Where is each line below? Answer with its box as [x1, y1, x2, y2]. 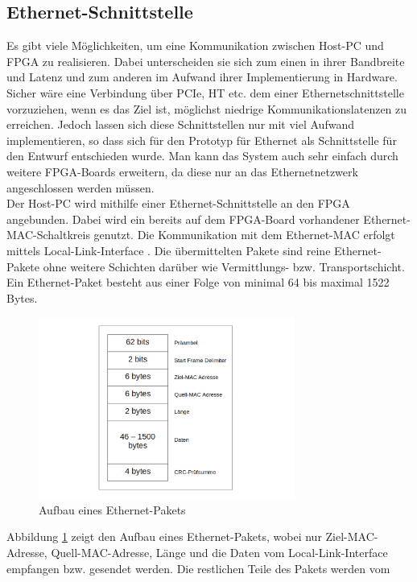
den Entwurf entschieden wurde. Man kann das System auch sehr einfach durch [6, 147, 398, 164]
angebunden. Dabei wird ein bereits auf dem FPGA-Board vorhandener [6, 210, 360, 227]
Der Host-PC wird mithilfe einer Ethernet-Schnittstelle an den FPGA [6, 195, 350, 212]
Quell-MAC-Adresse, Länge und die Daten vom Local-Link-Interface [51, 543, 388, 560]
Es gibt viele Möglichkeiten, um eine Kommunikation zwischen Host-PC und [6, 37, 384, 54]
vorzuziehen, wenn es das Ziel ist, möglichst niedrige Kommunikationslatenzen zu [6, 100, 407, 117]
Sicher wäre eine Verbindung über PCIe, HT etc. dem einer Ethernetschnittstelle [6, 84, 404, 101]
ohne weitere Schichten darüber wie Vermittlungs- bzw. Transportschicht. [43, 258, 405, 274]
